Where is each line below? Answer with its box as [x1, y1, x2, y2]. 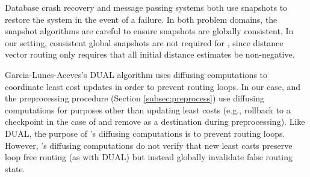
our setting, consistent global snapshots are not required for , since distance [5, 36, 284, 49]
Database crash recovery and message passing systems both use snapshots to [5, 1, 288, 13]
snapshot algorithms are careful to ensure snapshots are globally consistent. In [5, 25, 294, 37]
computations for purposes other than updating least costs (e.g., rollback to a [5, 103, 291, 116]
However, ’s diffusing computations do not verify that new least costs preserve [5, 139, 293, 151]
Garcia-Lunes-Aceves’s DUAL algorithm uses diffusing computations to [5, 68, 268, 80]
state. [5, 162, 25, 175]
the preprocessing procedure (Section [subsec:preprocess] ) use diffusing [5, 92, 264, 104]
